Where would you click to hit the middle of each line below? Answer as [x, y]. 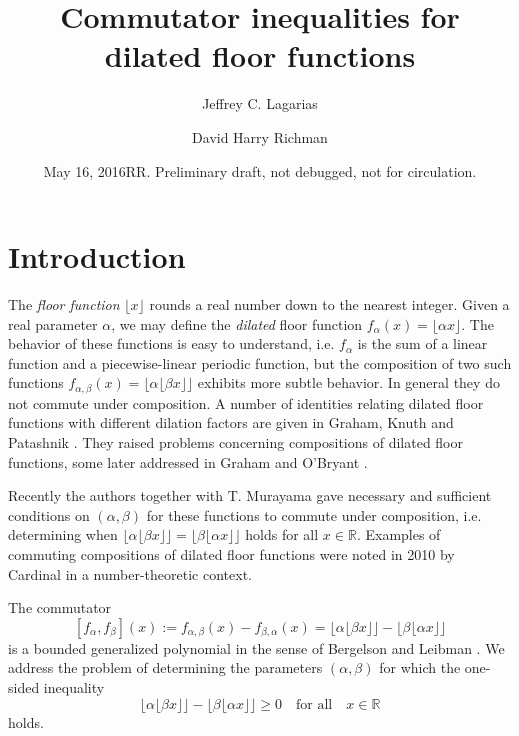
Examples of [403, 534]
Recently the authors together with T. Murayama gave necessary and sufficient [250, 495]
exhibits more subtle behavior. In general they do [348, 382]
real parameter [53, 323]
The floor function [64, 304]
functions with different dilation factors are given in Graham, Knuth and [231, 422]
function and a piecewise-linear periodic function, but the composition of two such [260, 362]
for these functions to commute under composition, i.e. [314, 514]
